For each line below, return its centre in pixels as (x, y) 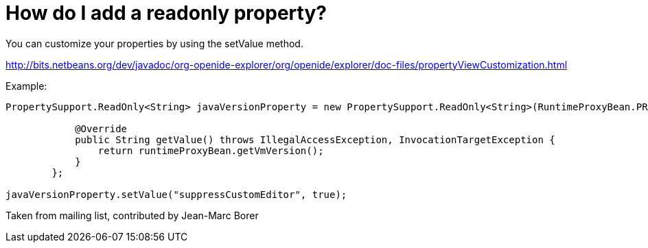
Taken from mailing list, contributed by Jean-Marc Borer (132, 215)
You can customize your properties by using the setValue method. (154, 43)
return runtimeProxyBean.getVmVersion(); (211, 150)
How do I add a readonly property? (166, 13)
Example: (26, 86)
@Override (101, 128)
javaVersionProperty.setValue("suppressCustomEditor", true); (176, 194)
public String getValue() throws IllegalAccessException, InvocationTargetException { (315, 139)
